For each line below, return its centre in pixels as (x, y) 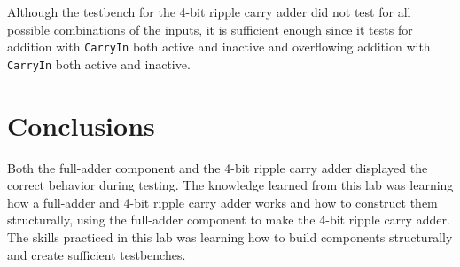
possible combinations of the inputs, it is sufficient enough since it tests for (210, 29)
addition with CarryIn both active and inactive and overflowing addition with (219, 47)
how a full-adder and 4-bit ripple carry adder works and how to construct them (222, 202)
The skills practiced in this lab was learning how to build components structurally (230, 237)
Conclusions (81, 125)
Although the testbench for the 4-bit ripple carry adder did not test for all (209, 12)
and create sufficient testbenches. (97, 254)
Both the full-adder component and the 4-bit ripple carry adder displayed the (218, 167)
